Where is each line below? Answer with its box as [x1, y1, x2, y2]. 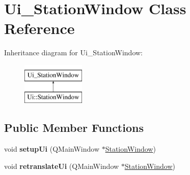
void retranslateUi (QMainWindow [4, 160, 119, 171]
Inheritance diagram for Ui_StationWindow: [4, 47, 143, 58]
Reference [4, 18, 75, 39]
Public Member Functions [4, 120, 144, 135]
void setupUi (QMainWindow [4, 144, 100, 154]
